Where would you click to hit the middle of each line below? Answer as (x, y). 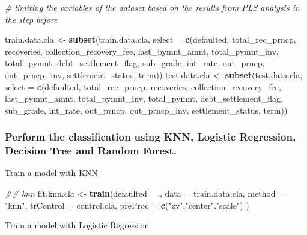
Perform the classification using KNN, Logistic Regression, (150, 137)
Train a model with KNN (51, 173)
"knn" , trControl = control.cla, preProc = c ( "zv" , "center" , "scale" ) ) (127, 205)
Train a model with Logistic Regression (77, 225)
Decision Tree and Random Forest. (91, 151)
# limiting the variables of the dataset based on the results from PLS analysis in (152, 7)
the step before (31, 19)
